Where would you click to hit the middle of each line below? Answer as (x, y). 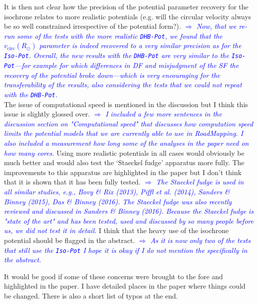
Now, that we (216, 26)
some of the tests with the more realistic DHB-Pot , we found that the (120, 35)
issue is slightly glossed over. (47, 114)
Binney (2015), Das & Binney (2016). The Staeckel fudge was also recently (118, 201)
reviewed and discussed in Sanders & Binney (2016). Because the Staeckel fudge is (129, 211)
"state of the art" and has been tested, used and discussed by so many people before (129, 220)
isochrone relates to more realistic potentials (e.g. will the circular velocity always (128, 16)
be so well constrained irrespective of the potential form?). (93, 26)
